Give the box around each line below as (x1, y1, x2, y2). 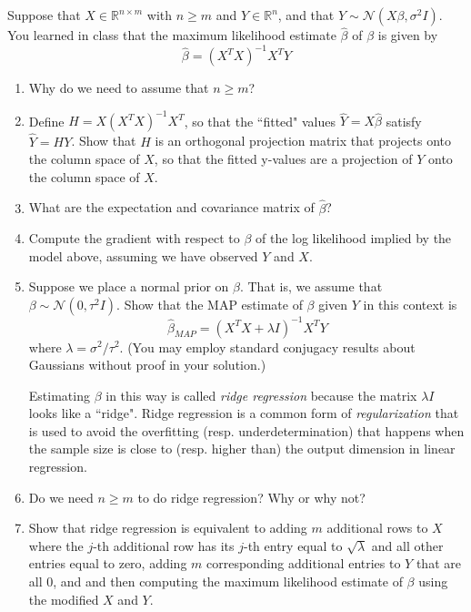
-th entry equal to (244, 535, 343, 555)
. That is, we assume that (239, 277, 383, 296)
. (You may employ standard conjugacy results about (119, 337, 416, 356)
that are (416, 554, 461, 573)
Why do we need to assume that (28, 78, 209, 97)
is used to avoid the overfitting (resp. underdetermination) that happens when (28, 421, 465, 440)
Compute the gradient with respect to (28, 229, 240, 248)
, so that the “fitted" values (184, 111, 336, 130)
